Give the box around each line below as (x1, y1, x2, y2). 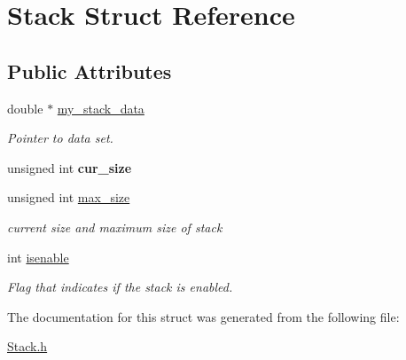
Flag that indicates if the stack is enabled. (7, 278, 233, 296)
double (7, 98, 43, 117)
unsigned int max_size (7, 188, 130, 207)
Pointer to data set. (7, 129, 113, 147)
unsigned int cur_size (7, 158, 132, 176)
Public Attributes (7, 57, 172, 84)
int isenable (7, 247, 69, 266)
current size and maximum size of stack (7, 217, 223, 236)
